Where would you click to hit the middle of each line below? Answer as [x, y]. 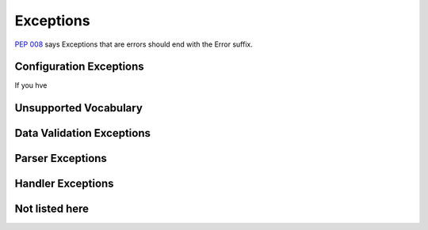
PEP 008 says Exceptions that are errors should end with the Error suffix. [134, 44]
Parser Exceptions [61, 158]
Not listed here [52, 209]
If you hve [31, 85]
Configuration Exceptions [79, 67]
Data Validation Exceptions [82, 133]
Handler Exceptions [64, 184]
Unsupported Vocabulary [78, 108]
